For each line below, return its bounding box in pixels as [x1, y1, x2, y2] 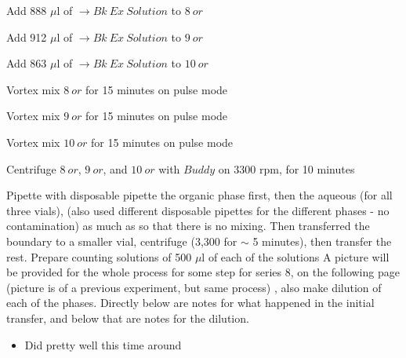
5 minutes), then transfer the [252, 232, 392, 249]
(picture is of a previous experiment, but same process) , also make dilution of [6, 279, 382, 295]
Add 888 [6, 2, 47, 18]
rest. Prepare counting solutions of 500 [6, 248, 192, 265]
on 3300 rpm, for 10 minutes [218, 160, 355, 177]
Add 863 [6, 55, 47, 71]
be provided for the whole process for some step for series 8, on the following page [6, 264, 400, 280]
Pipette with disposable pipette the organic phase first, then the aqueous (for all [6, 187, 393, 203]
